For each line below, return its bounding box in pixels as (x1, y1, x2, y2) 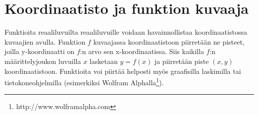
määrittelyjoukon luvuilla (4, 56, 81, 66)
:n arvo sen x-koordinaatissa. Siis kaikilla (80, 46, 204, 57)
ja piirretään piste (154, 56, 209, 66)
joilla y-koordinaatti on (4, 46, 75, 57)
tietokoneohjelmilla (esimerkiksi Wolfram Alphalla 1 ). (4, 76, 164, 87)
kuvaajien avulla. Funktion (4, 36, 86, 47)
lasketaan (89, 56, 118, 66)
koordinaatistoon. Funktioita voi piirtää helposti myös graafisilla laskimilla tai (4, 65, 241, 76)
